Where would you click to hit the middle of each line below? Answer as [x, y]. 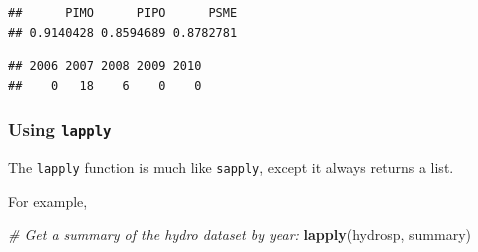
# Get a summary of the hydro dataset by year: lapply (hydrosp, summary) [240, 234]
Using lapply [60, 129]
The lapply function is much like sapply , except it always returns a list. [231, 167]
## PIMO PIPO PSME [123, 13]
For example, [48, 200]
